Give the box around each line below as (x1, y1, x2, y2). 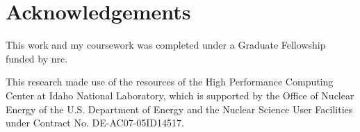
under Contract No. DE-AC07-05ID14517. (6, 115, 184, 130)
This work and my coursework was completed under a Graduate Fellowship (6, 38, 326, 52)
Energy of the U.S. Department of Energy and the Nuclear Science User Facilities (6, 101, 353, 116)
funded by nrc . (6, 51, 68, 65)
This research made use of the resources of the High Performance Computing (6, 74, 334, 89)
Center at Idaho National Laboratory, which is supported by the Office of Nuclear (6, 88, 354, 102)
